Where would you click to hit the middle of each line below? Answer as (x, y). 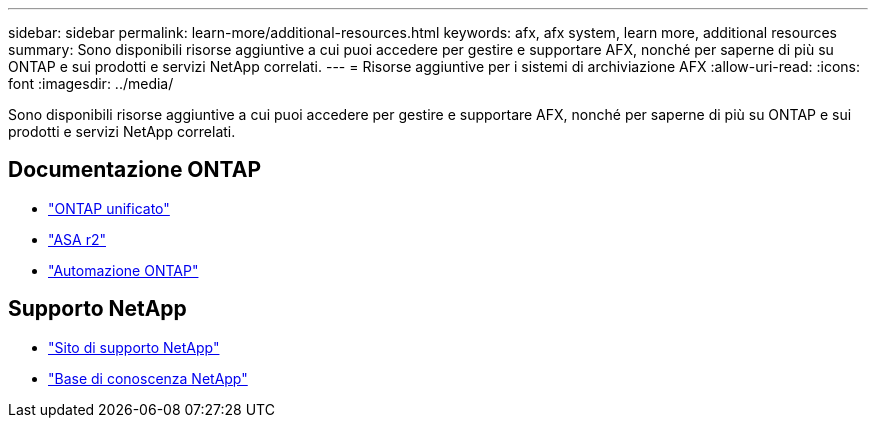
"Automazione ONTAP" (123, 270)
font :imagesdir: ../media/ (91, 83)
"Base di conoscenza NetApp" (148, 378)
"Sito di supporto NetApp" (134, 347)
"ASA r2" (77, 239)
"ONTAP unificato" (109, 208)
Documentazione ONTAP (134, 170)
